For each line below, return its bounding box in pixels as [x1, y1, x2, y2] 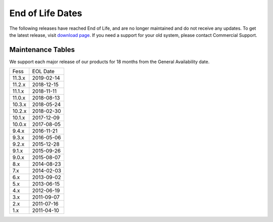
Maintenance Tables [9, 45, 75, 54]
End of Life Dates [9, 8, 82, 19]
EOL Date [32, 68, 55, 75]
